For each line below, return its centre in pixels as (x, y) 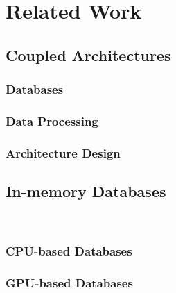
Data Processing (52, 120)
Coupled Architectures (88, 55)
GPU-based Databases (69, 283)
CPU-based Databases (69, 251)
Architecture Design (63, 152)
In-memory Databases (86, 191)
